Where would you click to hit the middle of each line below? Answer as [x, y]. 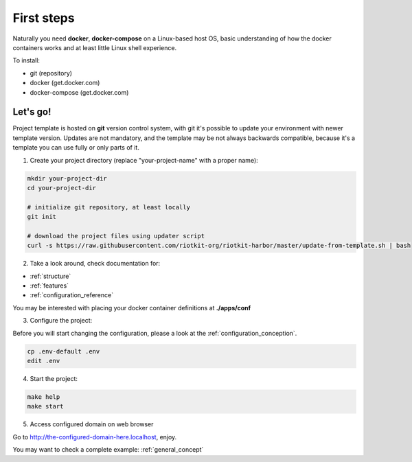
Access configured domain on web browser [92, 424]
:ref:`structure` [50, 276]
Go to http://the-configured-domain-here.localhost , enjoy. [95, 437]
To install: [26, 60]
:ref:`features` [49, 286]
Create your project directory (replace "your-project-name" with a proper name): [144, 160]
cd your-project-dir [61, 188]
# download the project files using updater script [116, 236]
